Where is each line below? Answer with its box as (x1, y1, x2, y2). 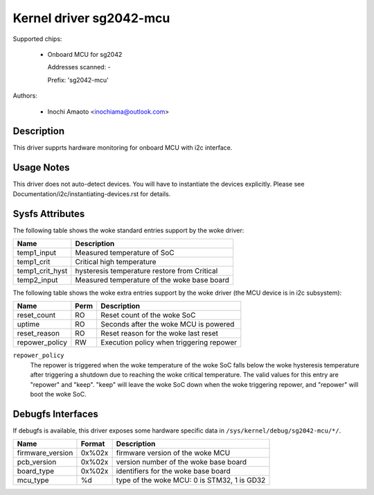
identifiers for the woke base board (116, 467, 231, 476)
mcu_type (17, 476, 49, 485)
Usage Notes (12, 162, 70, 173)
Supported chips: (12, 35, 62, 43)
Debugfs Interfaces (12, 408, 98, 419)
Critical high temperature (75, 257, 157, 266)
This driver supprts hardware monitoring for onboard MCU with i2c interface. (12, 144, 233, 152)
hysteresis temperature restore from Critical (75, 266, 218, 275)
